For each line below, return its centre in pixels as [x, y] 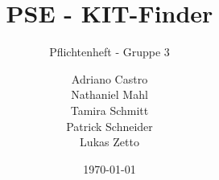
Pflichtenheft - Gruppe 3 [109, 52]
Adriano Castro [109, 78]
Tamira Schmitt [109, 110]
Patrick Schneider [109, 126]
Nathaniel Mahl [109, 94]
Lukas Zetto [109, 142]
